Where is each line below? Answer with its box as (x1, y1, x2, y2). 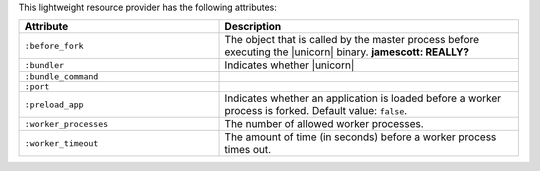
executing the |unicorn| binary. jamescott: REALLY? (224, 45, 470, 59)
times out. (224, 143, 272, 157)
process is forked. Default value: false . (224, 104, 408, 118)
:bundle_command (24, 71, 99, 82)
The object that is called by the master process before (224, 33, 480, 47)
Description (224, 20, 282, 34)
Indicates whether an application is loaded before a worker (224, 91, 502, 105)
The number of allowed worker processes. (224, 117, 424, 131)
